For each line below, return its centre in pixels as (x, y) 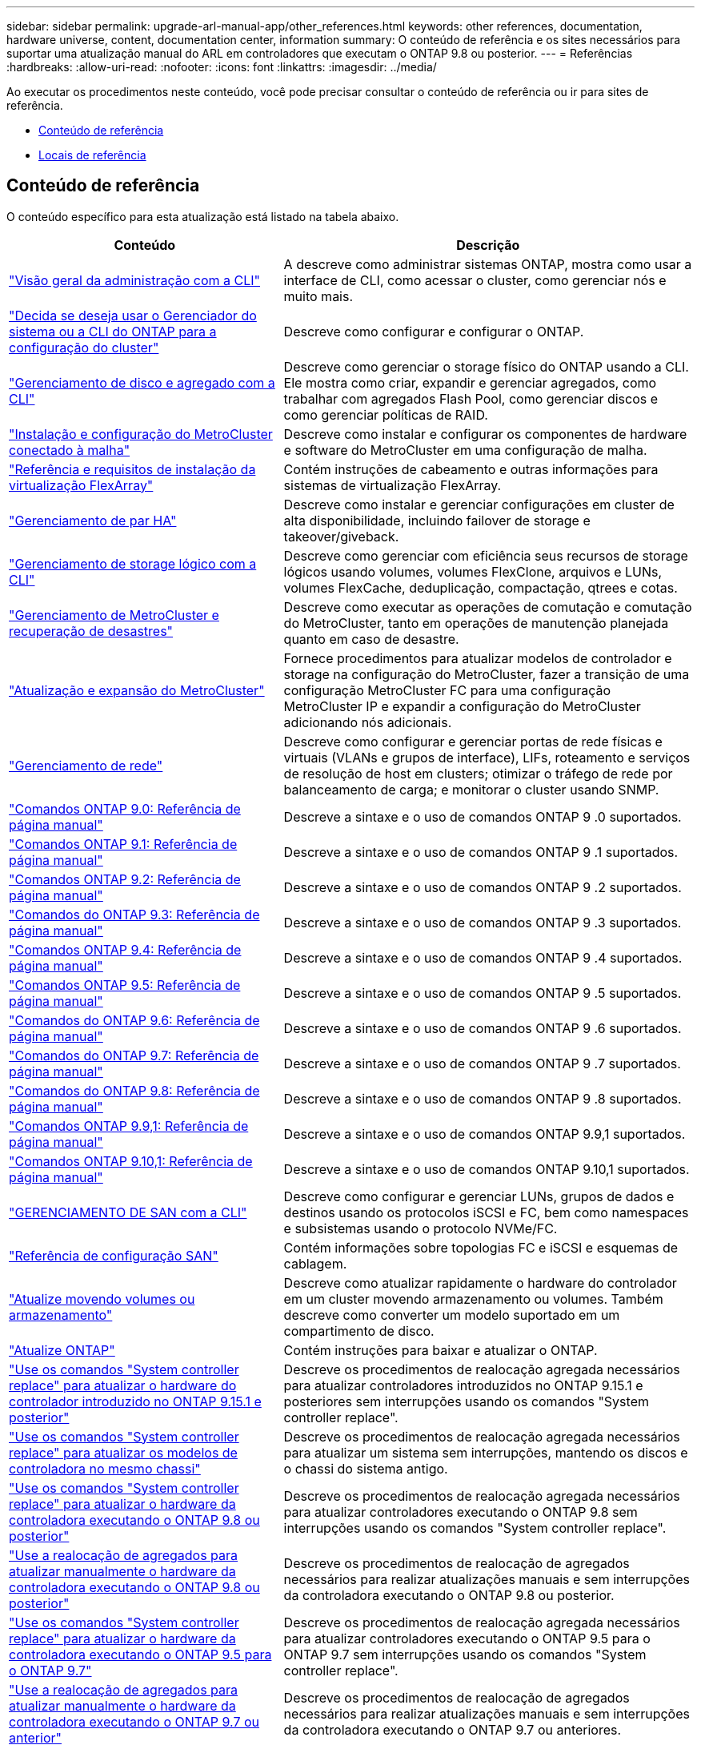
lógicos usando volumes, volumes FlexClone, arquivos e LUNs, (473, 571)
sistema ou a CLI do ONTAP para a (113, 331)
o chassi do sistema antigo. (366, 1468)
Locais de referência (92, 155)
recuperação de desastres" (91, 631)
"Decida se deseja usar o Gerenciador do (133, 315)
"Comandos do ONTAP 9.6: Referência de (134, 1020)
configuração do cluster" (84, 347)
